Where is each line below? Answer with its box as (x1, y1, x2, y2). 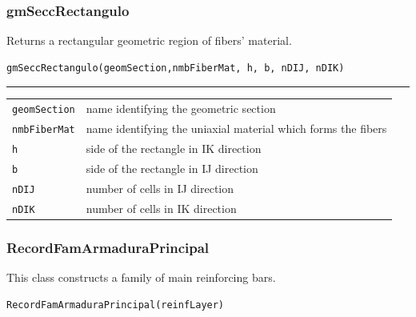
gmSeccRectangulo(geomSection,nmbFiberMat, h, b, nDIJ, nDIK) (6, 62, 345, 74)
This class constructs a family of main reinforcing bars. (6, 269, 276, 286)
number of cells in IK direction (86, 199, 237, 216)
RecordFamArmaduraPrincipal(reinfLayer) (6, 299, 225, 311)
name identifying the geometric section (86, 100, 276, 117)
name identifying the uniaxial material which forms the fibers (86, 120, 387, 137)
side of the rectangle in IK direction (86, 140, 262, 156)
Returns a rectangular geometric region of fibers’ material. (6, 32, 292, 49)
